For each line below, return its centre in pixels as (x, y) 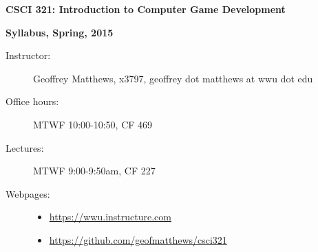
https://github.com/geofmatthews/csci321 (138, 239)
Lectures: (25, 147)
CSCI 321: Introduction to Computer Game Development (146, 9)
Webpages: (28, 193)
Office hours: (32, 101)
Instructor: (28, 55)
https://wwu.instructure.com (110, 217)
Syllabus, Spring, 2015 (60, 32)
